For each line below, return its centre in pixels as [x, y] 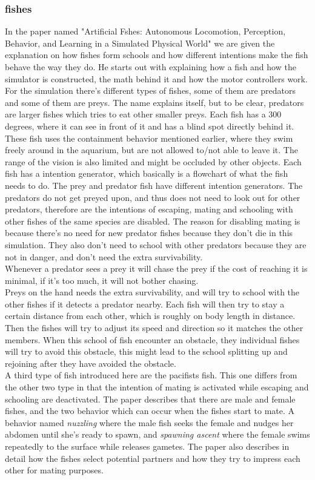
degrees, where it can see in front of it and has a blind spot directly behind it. [150, 126]
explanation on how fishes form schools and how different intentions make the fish [157, 55]
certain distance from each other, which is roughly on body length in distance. [150, 316]
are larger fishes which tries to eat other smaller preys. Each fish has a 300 [143, 114]
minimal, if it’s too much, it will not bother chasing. [102, 280]
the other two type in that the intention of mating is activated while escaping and [157, 387]
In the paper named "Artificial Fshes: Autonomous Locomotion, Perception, [145, 31]
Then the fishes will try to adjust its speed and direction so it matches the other [154, 328]
